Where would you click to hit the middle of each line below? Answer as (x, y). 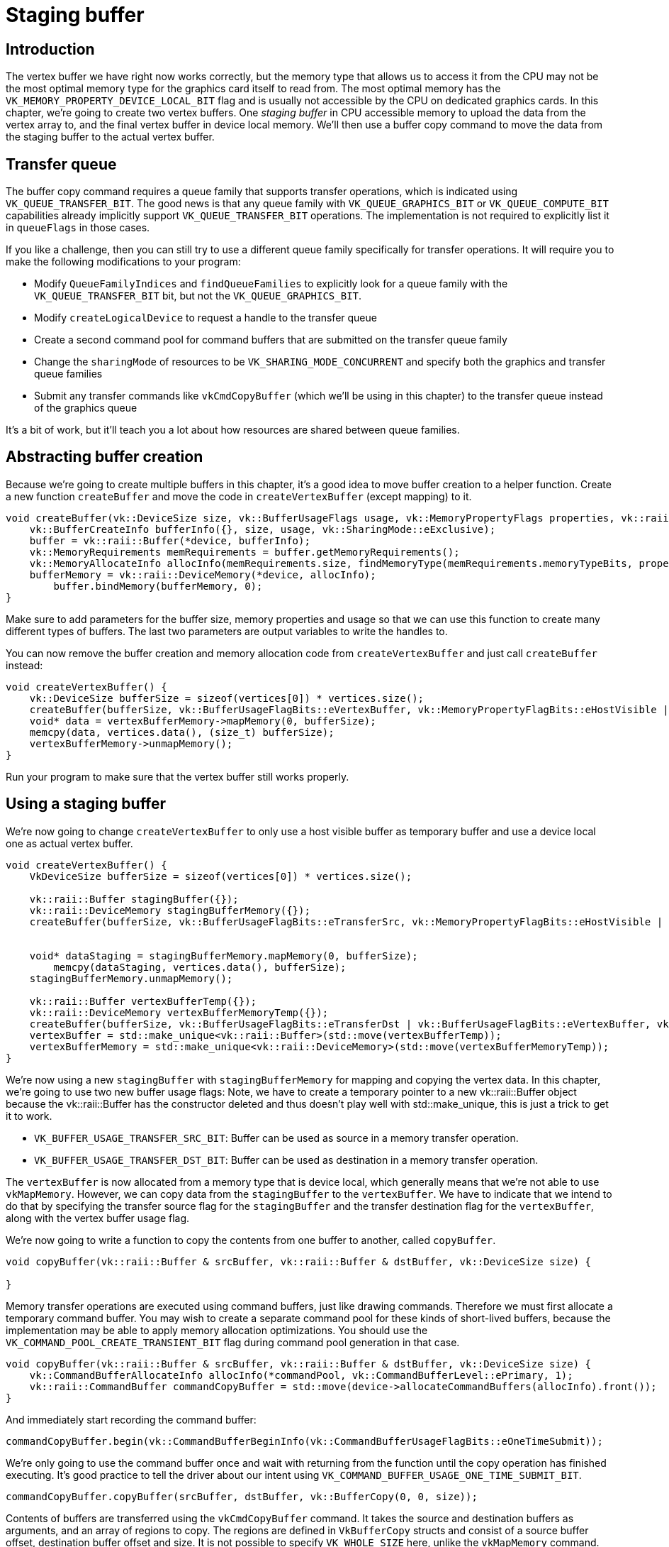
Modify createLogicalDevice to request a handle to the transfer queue (206, 318)
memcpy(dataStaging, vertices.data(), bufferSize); (200, 967)
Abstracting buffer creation (105, 457)
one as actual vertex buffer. (69, 843)
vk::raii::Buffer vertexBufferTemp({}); (143, 1001)
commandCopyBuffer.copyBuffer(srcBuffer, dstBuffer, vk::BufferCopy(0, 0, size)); (242, 1496)
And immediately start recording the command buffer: (131, 1419)
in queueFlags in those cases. (78, 228)
